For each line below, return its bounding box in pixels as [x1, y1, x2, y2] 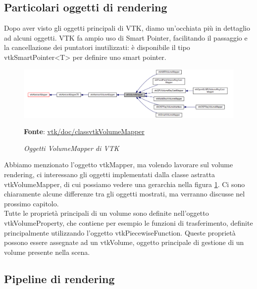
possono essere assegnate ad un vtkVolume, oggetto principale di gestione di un [4, 237, 244, 247]
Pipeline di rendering [4, 271, 115, 286]
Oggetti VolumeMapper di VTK [24, 143, 119, 153]
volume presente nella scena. [4, 246, 90, 257]
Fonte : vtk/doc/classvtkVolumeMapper [24, 126, 145, 137]
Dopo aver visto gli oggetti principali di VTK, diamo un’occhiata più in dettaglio [4, 23, 251, 33]
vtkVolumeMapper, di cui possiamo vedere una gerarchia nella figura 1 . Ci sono [4, 179, 245, 189]
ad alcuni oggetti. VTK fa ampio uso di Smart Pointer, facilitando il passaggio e [4, 32, 248, 43]
